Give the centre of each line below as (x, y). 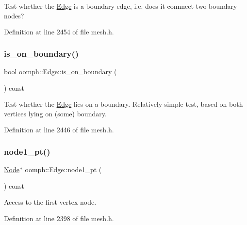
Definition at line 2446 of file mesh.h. (59, 130)
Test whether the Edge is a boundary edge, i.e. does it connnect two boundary (121, 6)
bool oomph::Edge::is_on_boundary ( (60, 71)
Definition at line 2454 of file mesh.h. (59, 32)
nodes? (14, 15)
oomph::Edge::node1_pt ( (63, 169)
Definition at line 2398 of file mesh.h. (59, 218)
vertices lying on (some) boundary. (55, 113)
